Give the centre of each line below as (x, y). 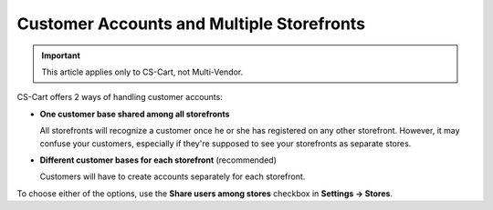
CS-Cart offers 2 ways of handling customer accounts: (120, 97)
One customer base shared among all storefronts (135, 114)
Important (61, 55)
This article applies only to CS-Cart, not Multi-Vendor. (142, 72)
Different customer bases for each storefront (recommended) (158, 160)
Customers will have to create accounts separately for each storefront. (173, 176)
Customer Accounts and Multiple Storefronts (191, 24)
